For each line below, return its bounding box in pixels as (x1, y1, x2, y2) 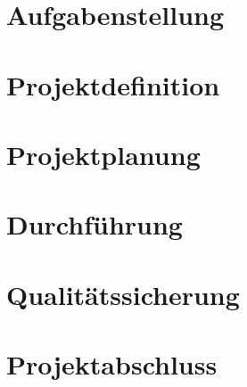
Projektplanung (6, 136, 201, 172)
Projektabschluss (6, 346, 218, 383)
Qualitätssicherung (6, 276, 240, 312)
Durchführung (6, 206, 183, 243)
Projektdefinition (6, 66, 220, 103)
